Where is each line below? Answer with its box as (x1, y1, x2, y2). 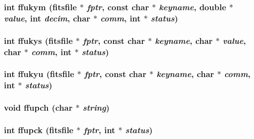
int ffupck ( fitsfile (4, 124, 73, 136)
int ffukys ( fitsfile (4, 34, 73, 46)
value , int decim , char (4, 12, 91, 24)
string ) (82, 101, 110, 114)
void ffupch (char (4, 101, 73, 114)
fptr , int (83, 124, 115, 136)
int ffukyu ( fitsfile (4, 68, 74, 80)
